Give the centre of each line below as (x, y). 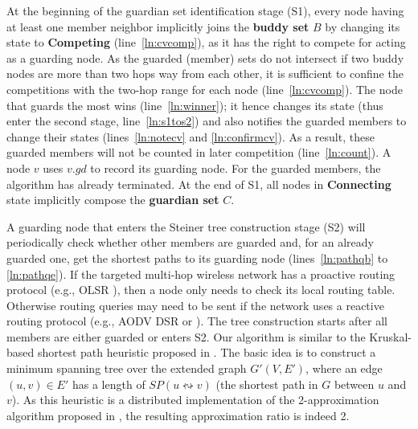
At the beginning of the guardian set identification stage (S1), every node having (205, 10)
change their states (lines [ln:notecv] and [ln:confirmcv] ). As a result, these (191, 136)
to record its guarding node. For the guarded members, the (236, 168)
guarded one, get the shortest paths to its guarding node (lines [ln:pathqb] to (197, 257)
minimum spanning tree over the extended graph (127, 368)
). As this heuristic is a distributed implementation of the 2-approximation (195, 400)
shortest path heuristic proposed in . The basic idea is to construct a (207, 352)
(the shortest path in (267, 384)
